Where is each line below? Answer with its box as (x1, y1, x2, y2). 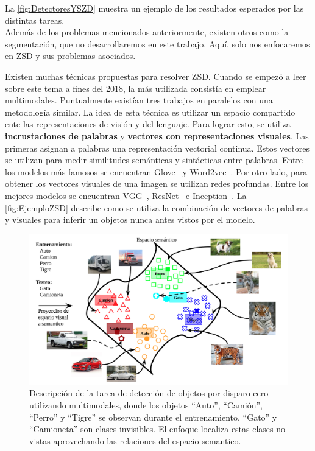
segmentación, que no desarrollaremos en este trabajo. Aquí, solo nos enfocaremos (5, 37, 310, 50)
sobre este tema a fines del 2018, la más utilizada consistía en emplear (5, 82, 266, 94)
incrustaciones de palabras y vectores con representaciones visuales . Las (5, 129, 309, 142)
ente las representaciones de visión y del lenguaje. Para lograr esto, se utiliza (5, 117, 291, 130)
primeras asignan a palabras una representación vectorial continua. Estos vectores (5, 141, 310, 154)
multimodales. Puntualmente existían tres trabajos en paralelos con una (5, 94, 273, 107)
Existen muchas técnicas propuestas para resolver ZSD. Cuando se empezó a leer (5, 69, 306, 82)
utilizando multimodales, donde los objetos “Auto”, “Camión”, (29, 399, 263, 411)
